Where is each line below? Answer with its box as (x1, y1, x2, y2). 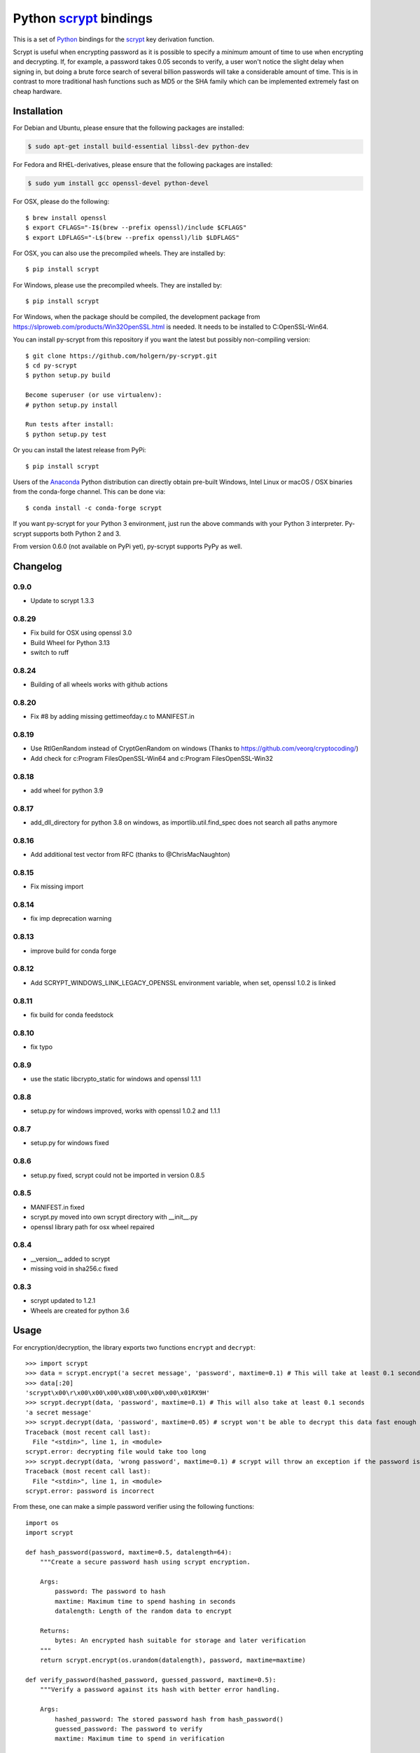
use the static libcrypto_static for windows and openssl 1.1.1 (30, 1075, 201, 1083)
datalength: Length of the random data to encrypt (55, 1607, 232, 1616)
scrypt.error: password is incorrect (25, 1487, 155, 1495)
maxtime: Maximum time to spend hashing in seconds (55, 1597, 236, 1605)
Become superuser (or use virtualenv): (25, 391, 162, 399)
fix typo (30, 1043, 52, 1051)
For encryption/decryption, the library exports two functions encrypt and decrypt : (13, 1343, 255, 1351)
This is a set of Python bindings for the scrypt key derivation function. (13, 35, 215, 43)
